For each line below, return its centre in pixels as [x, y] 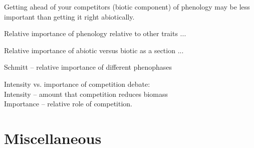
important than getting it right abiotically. [69, 16]
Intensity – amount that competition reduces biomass [86, 94]
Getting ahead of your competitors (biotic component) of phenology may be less [127, 7]
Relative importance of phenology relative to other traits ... [95, 33]
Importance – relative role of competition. [68, 104]
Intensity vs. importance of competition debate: [77, 84]
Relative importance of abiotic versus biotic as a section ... [94, 50]
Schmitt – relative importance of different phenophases [88, 67]
